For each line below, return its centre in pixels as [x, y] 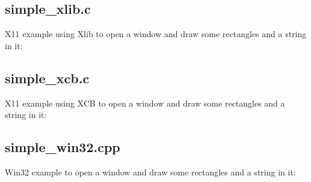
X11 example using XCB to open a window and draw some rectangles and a [145, 103]
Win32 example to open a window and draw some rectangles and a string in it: [150, 172]
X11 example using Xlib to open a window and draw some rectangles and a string [156, 34]
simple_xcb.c [47, 78]
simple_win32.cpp [63, 147]
